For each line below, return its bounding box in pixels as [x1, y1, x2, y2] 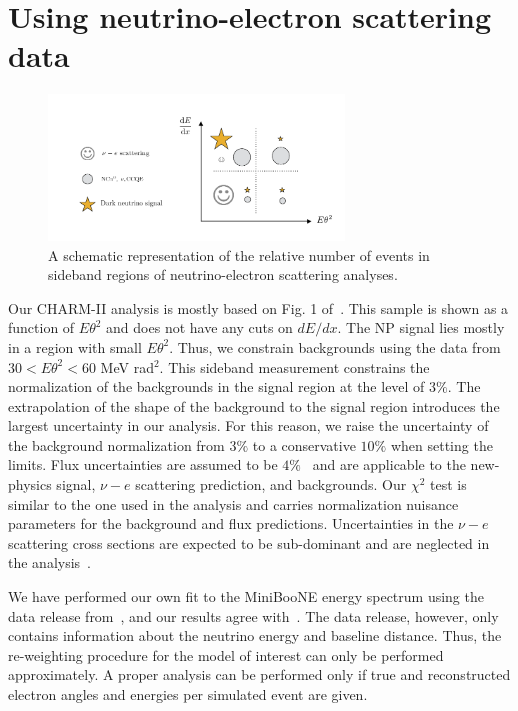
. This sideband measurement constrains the [159, 356, 430, 377]
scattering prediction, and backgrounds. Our [135, 474, 407, 495]
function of [8, 317, 75, 338]
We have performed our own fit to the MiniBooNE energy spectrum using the [8, 586, 484, 607]
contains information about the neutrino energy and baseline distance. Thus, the [8, 625, 502, 646]
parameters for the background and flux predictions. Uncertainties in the [8, 513, 454, 534]
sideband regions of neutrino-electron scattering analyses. [48, 264, 398, 285]
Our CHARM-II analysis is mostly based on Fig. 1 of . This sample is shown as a [8, 297, 509, 318]
